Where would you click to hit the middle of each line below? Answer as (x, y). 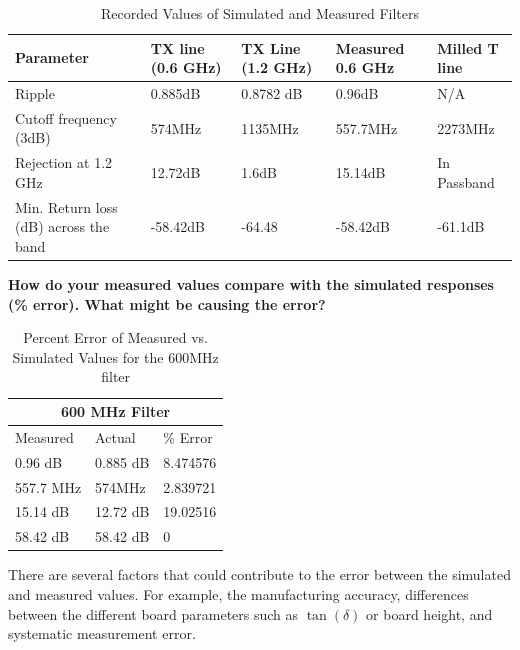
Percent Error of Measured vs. (115, 337)
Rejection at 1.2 (64, 162)
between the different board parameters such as (153, 613)
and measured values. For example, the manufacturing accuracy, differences (238, 593)
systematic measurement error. (102, 633)
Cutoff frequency (66, 117)
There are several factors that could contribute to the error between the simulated (259, 574)
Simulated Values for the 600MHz (115, 356)
